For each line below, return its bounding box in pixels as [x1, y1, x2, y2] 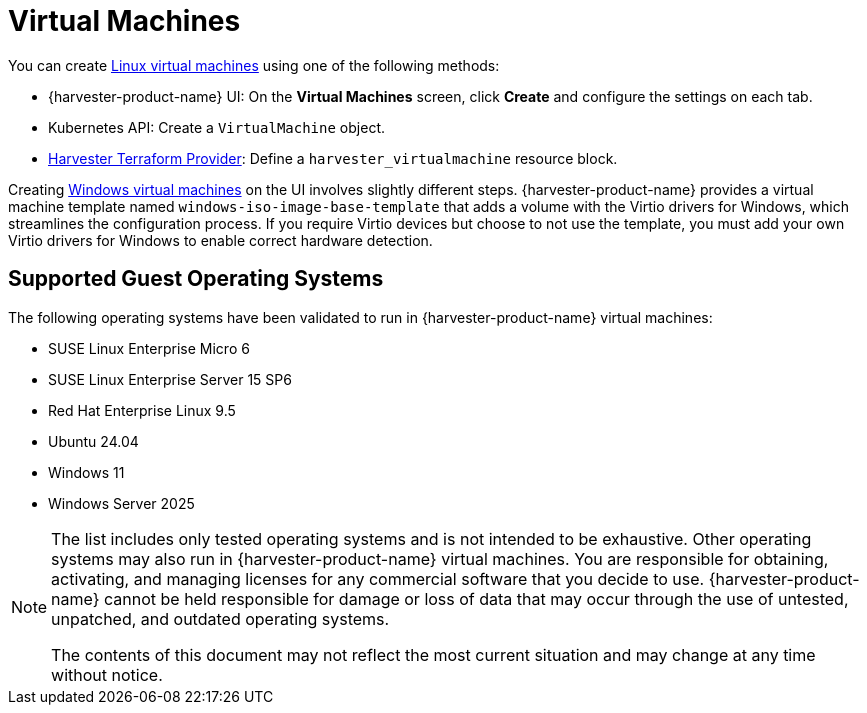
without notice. [51, 664, 163, 685]
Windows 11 [48, 463, 125, 481]
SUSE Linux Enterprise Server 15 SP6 [48, 370, 292, 388]
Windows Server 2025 [48, 494, 195, 512]
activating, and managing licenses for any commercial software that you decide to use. [51, 568, 705, 589]
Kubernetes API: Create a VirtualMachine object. [48, 118, 385, 136]
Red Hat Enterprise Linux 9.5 [48, 401, 236, 419]
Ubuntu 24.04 [48, 432, 139, 450]
